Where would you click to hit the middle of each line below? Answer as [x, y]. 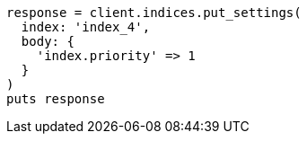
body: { [48, 41]
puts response [56, 99]
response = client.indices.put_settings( [154, 13]
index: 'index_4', [86, 27]
